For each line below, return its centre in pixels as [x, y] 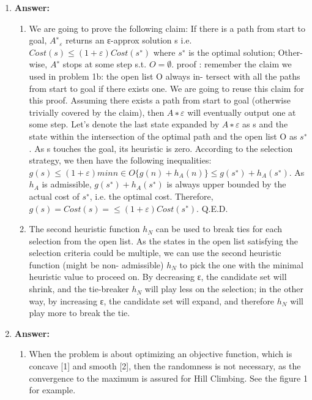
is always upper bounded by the [226, 184]
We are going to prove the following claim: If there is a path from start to [167, 28]
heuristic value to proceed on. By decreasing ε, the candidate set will [158, 277]
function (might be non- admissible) [96, 264]
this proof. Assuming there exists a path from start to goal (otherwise [160, 100]
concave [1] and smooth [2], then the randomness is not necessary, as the [165, 366]
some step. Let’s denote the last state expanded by [124, 124]
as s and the [265, 124]
